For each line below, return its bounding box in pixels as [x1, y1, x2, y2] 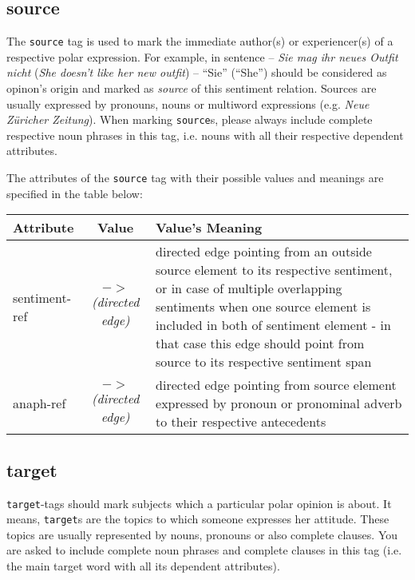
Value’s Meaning [156, 218, 263, 237]
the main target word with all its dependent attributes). [6, 558, 280, 574]
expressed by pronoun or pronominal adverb [156, 394, 402, 413]
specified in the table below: [6, 185, 143, 201]
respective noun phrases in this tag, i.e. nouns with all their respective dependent [6, 126, 404, 143]
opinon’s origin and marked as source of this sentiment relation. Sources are [6, 80, 377, 97]
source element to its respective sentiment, [156, 260, 393, 280]
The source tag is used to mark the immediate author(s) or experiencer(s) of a [6, 33, 393, 50]
